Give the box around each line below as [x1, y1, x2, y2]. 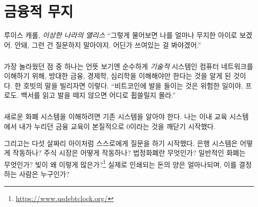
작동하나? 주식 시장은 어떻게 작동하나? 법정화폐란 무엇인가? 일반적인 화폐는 [12, 147, 246, 158]
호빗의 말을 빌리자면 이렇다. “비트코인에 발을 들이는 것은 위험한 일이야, [23, 80, 243, 90]
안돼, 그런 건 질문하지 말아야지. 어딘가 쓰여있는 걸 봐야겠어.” [14, 39, 201, 50]
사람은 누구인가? [19, 169, 69, 179]
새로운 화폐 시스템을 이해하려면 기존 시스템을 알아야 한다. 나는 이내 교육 [4, 111, 227, 122]
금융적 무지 [4, 1, 73, 21]
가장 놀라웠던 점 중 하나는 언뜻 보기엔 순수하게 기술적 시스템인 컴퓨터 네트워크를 [4, 61, 254, 71]
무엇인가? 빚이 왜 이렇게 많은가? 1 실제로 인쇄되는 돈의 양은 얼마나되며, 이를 [4, 157, 237, 169]
